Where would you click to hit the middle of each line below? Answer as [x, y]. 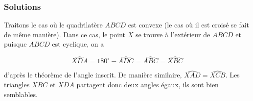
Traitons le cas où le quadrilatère [53, 25]
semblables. [21, 94]
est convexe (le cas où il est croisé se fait [189, 25]
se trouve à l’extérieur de [173, 34]
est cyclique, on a [78, 44]
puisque [15, 44]
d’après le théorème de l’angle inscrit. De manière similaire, [93, 75]
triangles [17, 85]
